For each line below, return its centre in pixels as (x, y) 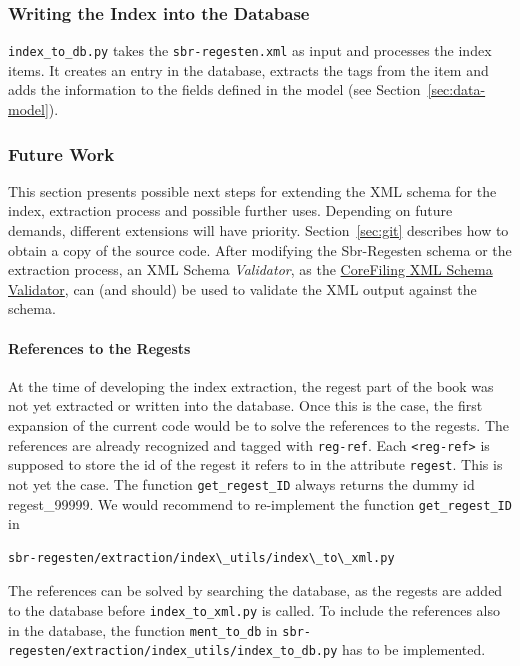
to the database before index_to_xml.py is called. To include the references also (254, 610)
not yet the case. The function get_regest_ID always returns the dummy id (241, 483)
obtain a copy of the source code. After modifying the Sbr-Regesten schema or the (260, 249)
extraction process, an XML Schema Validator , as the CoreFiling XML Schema (250, 269)
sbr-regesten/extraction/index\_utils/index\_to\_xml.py (201, 557)
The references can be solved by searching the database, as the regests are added (255, 590)
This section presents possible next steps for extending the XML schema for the (252, 190)
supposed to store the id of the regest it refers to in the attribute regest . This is (255, 464)
